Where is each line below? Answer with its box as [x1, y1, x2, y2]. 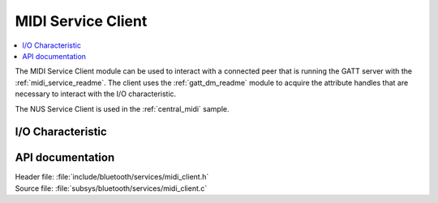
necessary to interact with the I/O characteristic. [15, 89, 177, 99]
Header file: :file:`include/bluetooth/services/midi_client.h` [15, 172, 209, 182]
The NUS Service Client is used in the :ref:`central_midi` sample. [15, 104, 230, 113]
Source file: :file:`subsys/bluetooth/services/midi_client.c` [15, 183, 208, 193]
